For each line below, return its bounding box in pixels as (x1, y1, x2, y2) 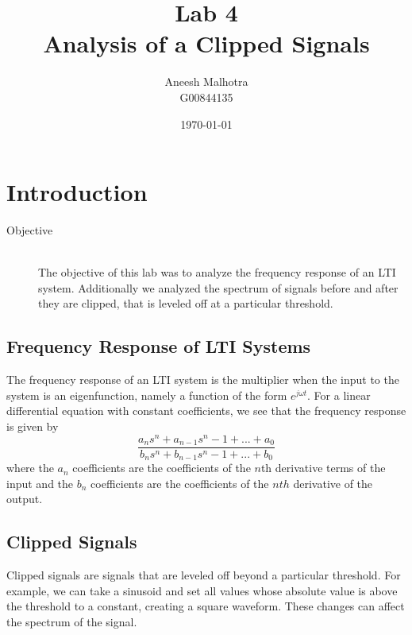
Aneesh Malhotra (164, 73, 248, 90)
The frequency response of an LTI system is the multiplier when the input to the (6, 371, 399, 388)
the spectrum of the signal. (6, 613, 137, 629)
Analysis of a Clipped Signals (43, 27, 370, 60)
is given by (6, 417, 59, 434)
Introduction (6, 176, 148, 208)
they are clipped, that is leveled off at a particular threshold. (38, 295, 333, 312)
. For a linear (307, 386, 371, 403)
